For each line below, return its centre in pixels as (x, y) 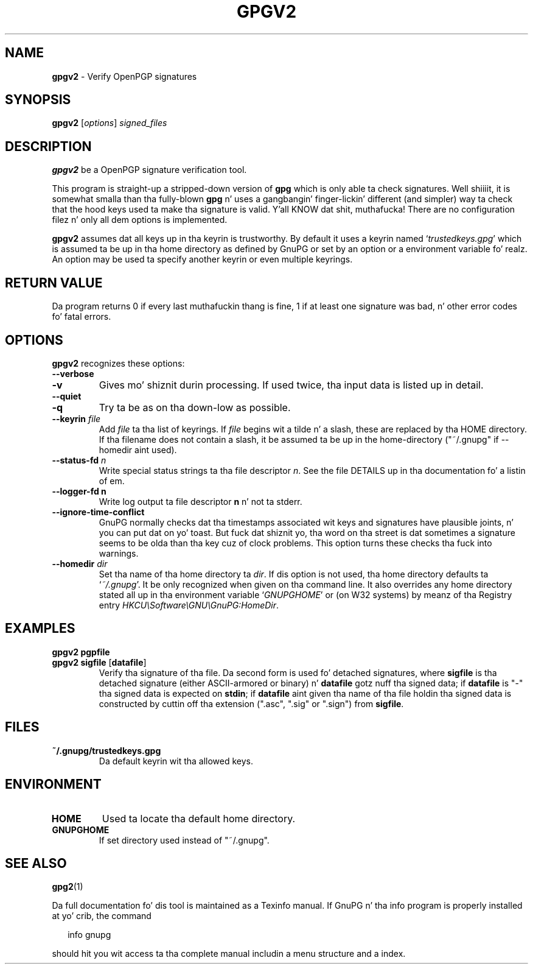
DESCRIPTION (48, 146)
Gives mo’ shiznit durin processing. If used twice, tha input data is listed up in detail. (291, 385)
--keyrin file (76, 418)
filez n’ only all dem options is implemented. (140, 220)
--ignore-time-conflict (98, 512)
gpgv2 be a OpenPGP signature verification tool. (149, 170)
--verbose (73, 373)
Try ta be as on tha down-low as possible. (195, 407)
